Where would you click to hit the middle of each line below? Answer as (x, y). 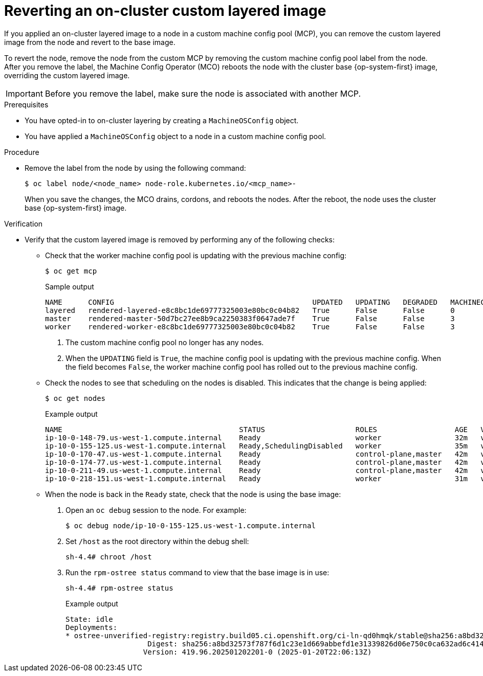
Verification (24, 223)
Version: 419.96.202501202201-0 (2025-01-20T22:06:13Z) (257, 652)
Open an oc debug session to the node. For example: (156, 510)
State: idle (89, 619)
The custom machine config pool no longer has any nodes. (165, 342)
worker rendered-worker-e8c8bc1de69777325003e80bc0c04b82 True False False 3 (250, 326)
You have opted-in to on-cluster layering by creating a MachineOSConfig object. (162, 120)
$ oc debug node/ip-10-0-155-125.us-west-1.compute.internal (191, 525)
